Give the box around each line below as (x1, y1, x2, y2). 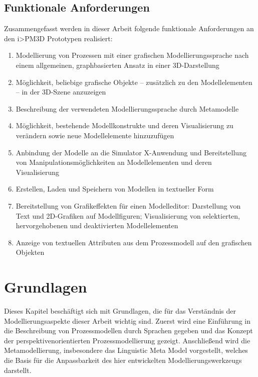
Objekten (16, 247, 45, 257)
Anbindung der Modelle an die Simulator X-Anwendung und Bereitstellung (16, 147, 246, 157)
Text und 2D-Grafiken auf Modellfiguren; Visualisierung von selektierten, (16, 210, 240, 221)
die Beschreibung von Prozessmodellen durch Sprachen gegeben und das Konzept (4, 325, 253, 336)
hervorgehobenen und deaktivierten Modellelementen (16, 220, 178, 231)
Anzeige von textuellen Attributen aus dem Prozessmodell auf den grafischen (16, 237, 252, 247)
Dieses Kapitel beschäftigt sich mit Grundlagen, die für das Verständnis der (4, 306, 236, 316)
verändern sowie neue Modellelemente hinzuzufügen (16, 130, 174, 140)
